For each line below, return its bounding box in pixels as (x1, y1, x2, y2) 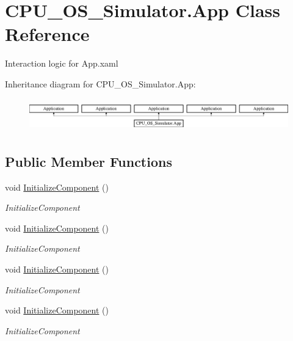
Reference (5, 21, 90, 46)
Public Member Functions (5, 152, 172, 170)
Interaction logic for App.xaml (5, 57, 118, 70)
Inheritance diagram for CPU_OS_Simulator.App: (5, 77, 196, 90)
